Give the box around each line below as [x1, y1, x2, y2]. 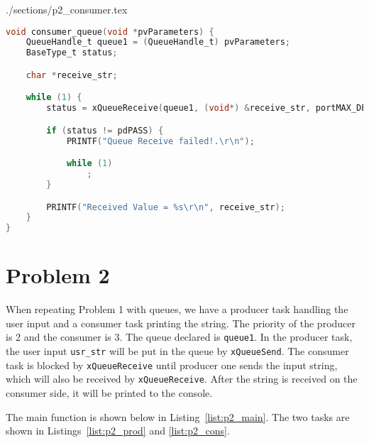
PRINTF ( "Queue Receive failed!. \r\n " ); [66, 136, 255, 146]
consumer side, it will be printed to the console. [6, 385, 213, 400]
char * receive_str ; [26, 70, 118, 80]
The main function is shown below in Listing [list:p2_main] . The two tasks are [6, 409, 350, 424]
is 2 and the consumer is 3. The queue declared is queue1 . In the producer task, [6, 329, 353, 344]
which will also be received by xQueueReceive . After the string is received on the [6, 371, 358, 386]
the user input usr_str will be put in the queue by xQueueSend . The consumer [6, 344, 349, 359]
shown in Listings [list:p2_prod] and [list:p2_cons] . [6, 423, 230, 438]
